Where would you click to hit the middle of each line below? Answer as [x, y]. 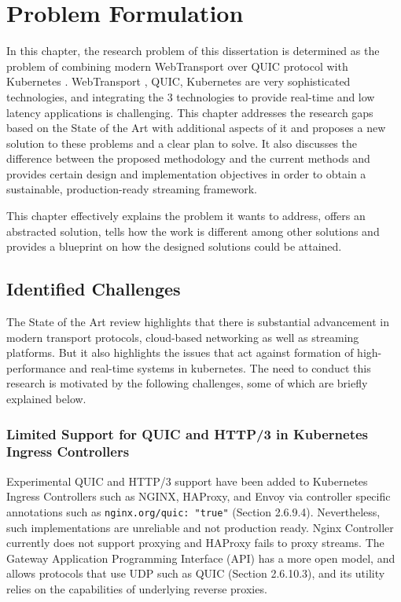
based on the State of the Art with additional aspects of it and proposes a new [196, 128]
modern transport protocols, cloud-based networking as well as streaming [183, 337]
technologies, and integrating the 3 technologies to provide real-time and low [191, 96]
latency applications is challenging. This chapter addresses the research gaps [190, 112]
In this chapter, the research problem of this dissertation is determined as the [193, 51]
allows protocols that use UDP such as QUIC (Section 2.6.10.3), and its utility [196, 573]
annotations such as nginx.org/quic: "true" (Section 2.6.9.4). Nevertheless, [193, 511]
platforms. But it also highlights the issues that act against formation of [180, 352]
